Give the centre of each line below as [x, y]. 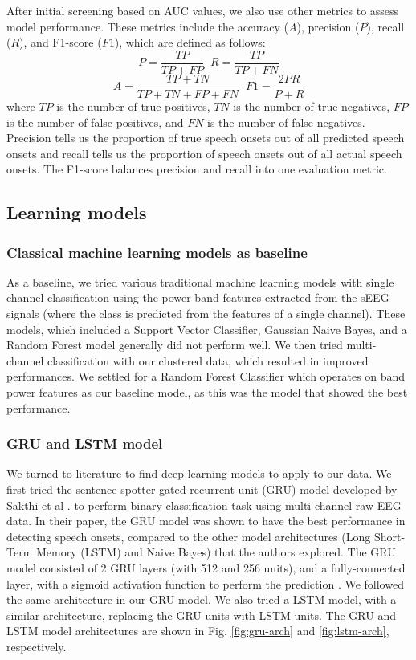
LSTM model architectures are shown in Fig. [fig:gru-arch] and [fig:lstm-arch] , [198, 631]
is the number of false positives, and [95, 122]
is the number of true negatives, [312, 106]
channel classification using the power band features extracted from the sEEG [198, 297]
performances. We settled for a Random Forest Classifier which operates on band [206, 376]
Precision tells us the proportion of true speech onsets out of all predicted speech [206, 138]
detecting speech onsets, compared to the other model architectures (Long [189, 536]
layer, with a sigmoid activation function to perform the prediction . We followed [205, 583]
